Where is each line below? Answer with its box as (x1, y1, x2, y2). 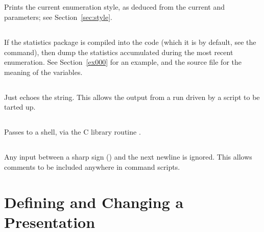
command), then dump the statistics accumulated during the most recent (4, 46, 233, 57)
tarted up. (4, 101, 36, 112)
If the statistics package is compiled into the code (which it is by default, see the (4, 36, 256, 47)
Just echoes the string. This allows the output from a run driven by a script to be (4, 91, 260, 102)
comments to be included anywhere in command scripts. (4, 161, 180, 172)
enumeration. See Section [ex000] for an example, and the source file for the (4, 57, 242, 67)
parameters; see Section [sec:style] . (4, 11, 112, 22)
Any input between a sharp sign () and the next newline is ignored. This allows (4, 151, 252, 162)
